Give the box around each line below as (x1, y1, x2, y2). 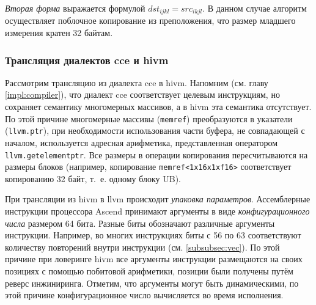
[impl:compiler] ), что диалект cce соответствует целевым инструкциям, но (5, 88, 280, 101)
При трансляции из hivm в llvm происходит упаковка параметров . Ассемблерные (5, 193, 310, 205)
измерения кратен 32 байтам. (5, 26, 113, 39)
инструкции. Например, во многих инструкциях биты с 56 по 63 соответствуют (5, 229, 301, 241)
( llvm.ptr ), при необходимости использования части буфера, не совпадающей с (5, 124, 305, 137)
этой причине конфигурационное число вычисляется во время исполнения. (5, 288, 284, 301)
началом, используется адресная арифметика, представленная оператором (5, 136, 278, 149)
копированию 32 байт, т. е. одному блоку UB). (5, 172, 182, 185)
